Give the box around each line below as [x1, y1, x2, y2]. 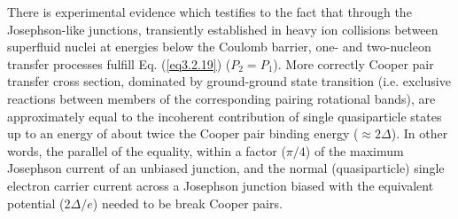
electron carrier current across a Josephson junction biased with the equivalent [7, 176, 434, 194]
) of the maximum [305, 141, 404, 160]
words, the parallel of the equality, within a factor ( [7, 141, 286, 160]
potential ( [7, 193, 65, 212]
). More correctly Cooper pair [273, 54, 434, 73]
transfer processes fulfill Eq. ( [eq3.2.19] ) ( [7, 54, 231, 73]
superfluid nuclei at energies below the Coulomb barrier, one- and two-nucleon [7, 37, 431, 56]
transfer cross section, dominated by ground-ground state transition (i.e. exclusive [7, 72, 451, 90]
